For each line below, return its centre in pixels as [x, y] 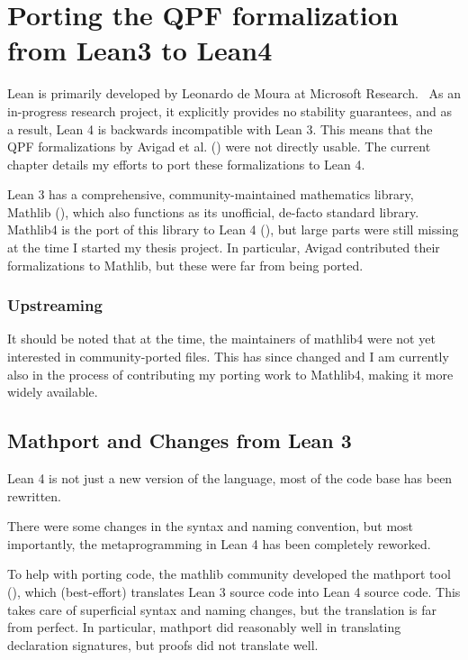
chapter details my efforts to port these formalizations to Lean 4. [186, 164]
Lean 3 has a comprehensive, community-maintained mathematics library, [211, 194]
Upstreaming [55, 305]
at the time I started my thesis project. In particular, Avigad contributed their [224, 247]
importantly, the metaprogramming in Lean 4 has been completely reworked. [219, 543]
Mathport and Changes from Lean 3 [180, 440]
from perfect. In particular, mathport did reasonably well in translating [204, 627]
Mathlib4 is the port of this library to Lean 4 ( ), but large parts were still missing [233, 229]
